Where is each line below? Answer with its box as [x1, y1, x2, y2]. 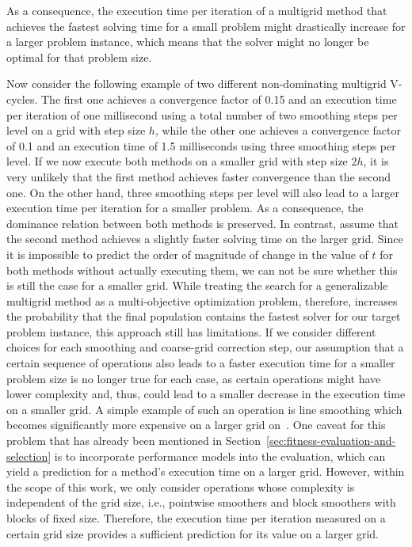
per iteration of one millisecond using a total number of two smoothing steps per [6, 106, 398, 123]
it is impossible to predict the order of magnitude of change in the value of [6, 245, 368, 262]
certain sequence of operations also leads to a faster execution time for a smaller [6, 355, 395, 371]
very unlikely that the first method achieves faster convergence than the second [6, 168, 391, 184]
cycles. [6, 90, 38, 107]
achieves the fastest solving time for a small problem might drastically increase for [6, 17, 406, 34]
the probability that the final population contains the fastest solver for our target [6, 308, 401, 325]
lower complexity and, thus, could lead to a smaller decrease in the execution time [6, 386, 406, 402]
